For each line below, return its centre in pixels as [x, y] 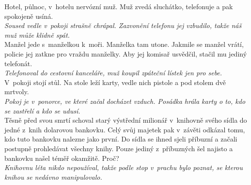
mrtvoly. [17, 92]
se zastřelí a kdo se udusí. [42, 110]
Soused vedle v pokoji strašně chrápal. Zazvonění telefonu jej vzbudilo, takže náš [123, 25]
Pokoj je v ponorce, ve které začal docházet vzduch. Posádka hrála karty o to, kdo [125, 101]
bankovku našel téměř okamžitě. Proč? [62, 158]
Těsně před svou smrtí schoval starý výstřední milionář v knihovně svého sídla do [126, 120]
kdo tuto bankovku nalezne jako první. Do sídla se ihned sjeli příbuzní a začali [121, 139]
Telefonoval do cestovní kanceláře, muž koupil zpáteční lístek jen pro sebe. [113, 73]
